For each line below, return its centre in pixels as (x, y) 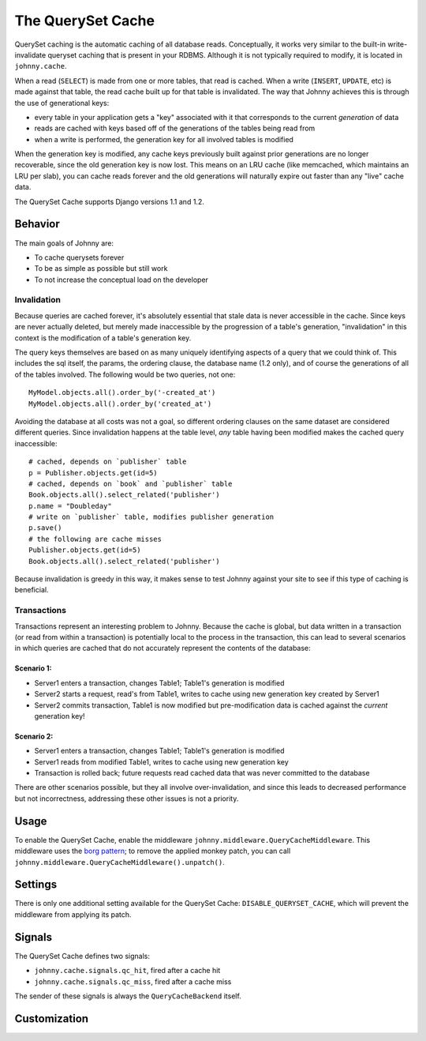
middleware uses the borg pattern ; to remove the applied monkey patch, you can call (153, 851)
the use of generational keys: (62, 103)
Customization (52, 1018)
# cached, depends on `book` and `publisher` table (131, 483)
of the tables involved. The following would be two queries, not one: (125, 374)
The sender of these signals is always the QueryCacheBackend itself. (128, 996)
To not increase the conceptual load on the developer (121, 280)
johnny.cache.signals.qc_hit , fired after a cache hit (127, 971)
